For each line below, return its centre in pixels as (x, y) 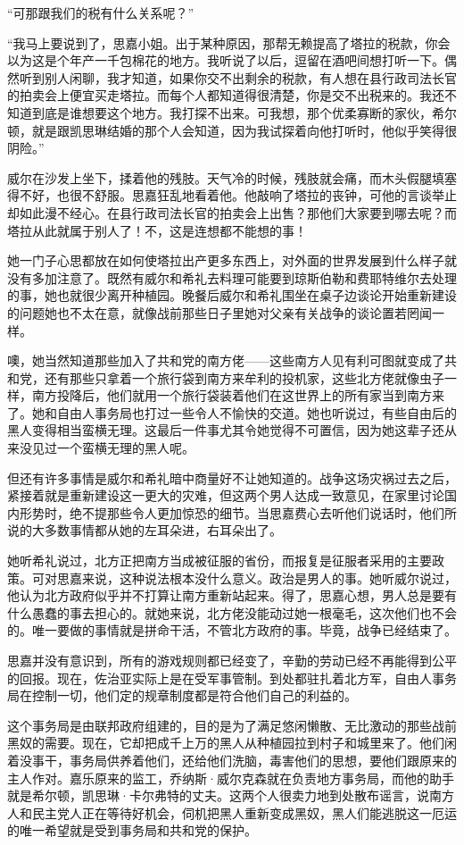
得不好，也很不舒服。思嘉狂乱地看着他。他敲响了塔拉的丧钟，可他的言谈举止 (232, 195)
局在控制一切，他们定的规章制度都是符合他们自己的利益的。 (182, 695)
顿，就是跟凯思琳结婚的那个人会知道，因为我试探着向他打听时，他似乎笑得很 (232, 130)
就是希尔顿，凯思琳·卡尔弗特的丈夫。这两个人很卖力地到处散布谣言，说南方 (231, 795)
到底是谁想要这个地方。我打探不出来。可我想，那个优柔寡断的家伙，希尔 (244, 112)
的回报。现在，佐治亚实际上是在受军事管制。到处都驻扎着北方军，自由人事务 (232, 678)
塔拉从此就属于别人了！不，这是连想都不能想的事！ (157, 230)
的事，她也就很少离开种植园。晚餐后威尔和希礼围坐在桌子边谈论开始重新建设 (232, 295)
